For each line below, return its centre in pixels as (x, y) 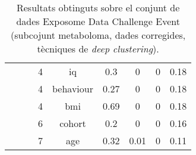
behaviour (73, 89)
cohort (73, 123)
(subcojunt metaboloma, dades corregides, (98, 35)
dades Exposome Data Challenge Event (98, 21)
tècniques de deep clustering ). (98, 49)
